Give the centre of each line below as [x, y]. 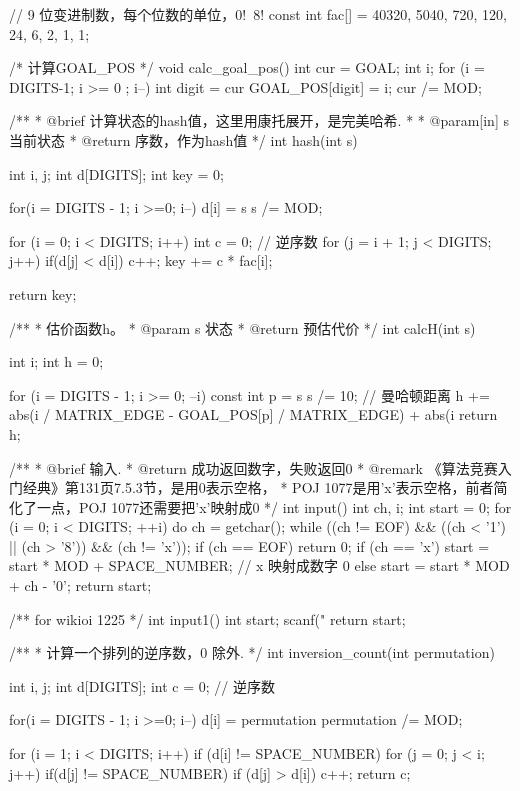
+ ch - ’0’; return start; [80, 585]
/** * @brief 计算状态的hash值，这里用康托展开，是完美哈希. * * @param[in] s [259, 120]
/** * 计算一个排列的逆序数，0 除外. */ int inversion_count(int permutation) [252, 652]
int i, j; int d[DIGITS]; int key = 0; [116, 173]
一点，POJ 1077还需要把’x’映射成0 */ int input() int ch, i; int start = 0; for [274, 506]
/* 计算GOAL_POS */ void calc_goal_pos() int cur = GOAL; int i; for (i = [247, 67]
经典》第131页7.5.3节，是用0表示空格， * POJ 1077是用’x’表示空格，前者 [258, 487]
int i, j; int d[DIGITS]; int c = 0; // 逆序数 [142, 685]
